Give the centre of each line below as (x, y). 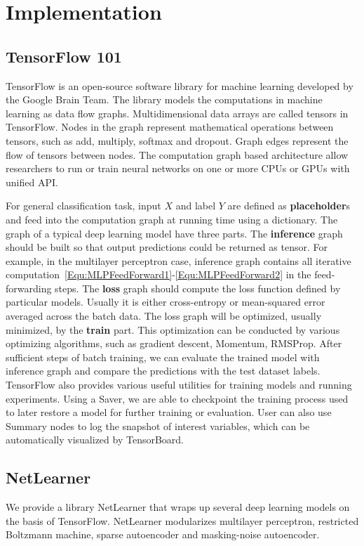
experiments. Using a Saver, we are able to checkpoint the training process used (177, 398)
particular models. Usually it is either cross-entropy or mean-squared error (166, 302)
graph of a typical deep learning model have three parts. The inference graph (174, 233)
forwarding (29, 288)
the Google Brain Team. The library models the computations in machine (164, 99)
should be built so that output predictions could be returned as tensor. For (167, 247)
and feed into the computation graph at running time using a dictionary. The (172, 219)
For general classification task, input (83, 206)
